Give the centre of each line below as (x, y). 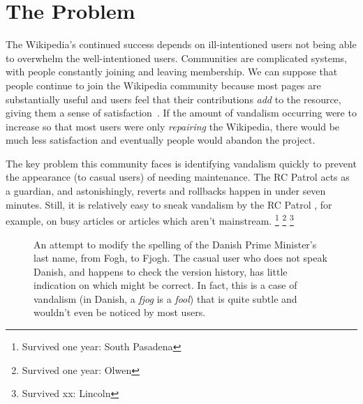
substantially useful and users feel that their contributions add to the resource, (173, 99)
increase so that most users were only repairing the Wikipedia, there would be (173, 126)
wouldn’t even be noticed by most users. (120, 312)
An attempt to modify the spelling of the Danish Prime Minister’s (175, 244)
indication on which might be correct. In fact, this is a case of (165, 285)
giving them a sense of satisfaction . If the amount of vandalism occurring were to (181, 113)
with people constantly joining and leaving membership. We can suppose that (172, 72)
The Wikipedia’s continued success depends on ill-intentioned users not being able (181, 44)
